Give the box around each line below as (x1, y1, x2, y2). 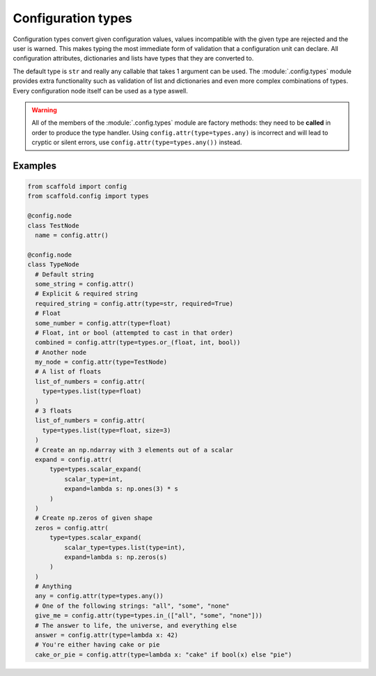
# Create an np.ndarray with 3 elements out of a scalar (35, 446, 233, 454)
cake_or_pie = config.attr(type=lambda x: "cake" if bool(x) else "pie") (35, 650, 292, 659)
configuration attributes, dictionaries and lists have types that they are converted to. (13, 54, 254, 63)
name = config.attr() (35, 231, 109, 240)
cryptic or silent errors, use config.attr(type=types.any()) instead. (31, 138, 242, 146)
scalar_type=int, (63, 475, 123, 483)
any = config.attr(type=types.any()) (35, 592, 164, 600)
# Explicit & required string (35, 290, 139, 298)
